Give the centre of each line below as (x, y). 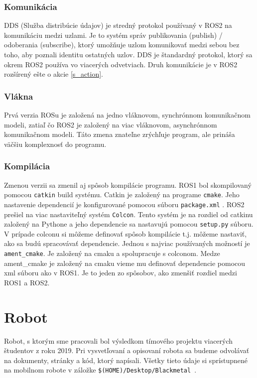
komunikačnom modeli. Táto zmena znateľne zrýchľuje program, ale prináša (120, 134)
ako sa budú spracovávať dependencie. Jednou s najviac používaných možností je (127, 243)
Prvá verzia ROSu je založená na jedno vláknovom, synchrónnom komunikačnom (127, 115)
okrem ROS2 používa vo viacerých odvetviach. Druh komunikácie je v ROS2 (121, 64)
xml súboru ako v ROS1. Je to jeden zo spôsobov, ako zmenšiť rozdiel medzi (121, 273)
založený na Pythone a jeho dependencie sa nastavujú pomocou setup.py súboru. (129, 224)
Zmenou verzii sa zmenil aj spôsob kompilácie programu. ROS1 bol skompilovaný (128, 185)
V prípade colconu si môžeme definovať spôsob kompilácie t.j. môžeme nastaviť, (126, 233)
